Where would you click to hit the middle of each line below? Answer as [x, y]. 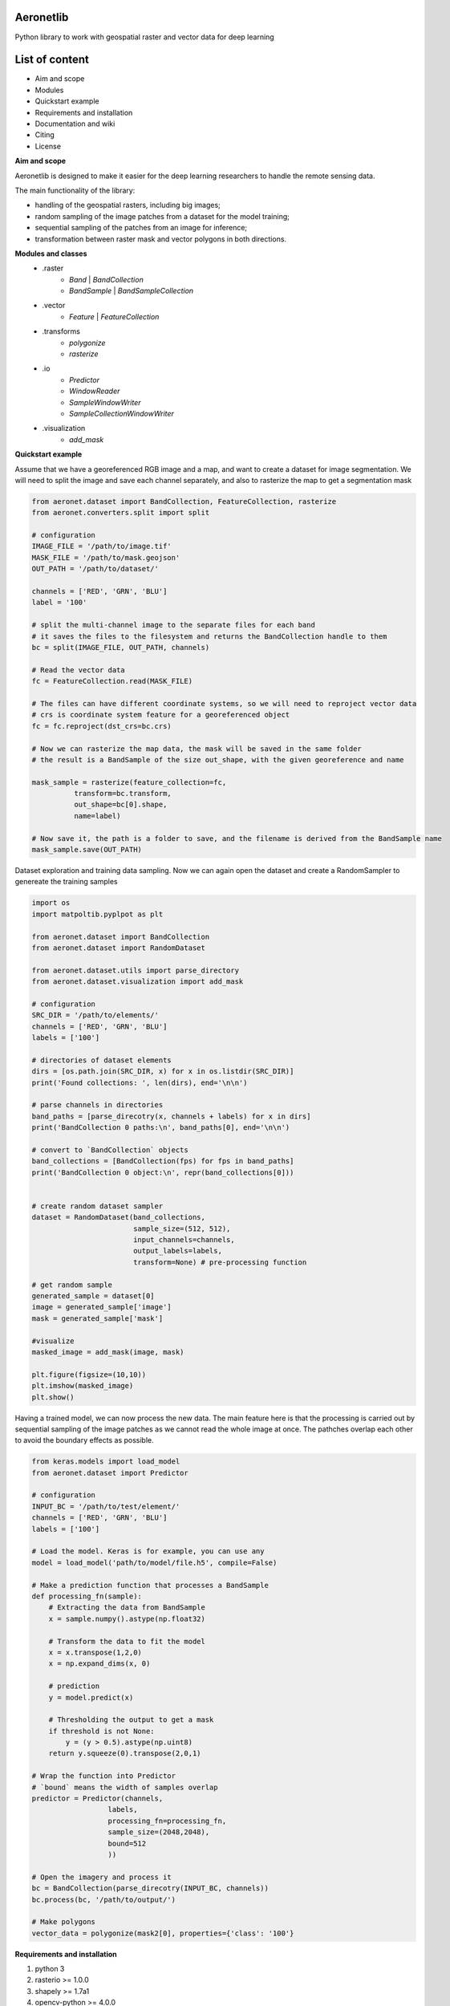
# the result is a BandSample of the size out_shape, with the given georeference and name [218, 759]
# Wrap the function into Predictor [104, 1776]
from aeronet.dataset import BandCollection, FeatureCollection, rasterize [184, 501]
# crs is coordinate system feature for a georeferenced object [161, 715]
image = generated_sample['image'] [101, 1307]
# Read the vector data [79, 670]
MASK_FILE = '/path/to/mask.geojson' [106, 557]
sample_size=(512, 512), [182, 1228]
